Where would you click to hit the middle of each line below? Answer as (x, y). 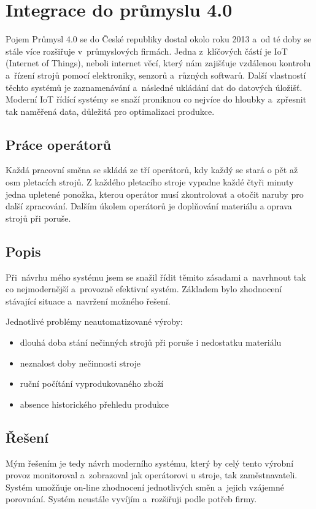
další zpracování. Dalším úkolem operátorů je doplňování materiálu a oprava (149, 206)
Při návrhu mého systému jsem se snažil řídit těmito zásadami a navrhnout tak (156, 277)
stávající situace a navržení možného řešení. (88, 301)
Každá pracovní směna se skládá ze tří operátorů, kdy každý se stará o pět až (152, 170)
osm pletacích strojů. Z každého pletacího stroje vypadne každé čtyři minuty (150, 182)
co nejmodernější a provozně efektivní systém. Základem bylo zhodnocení (144, 289)
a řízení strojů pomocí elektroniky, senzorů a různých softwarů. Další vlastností (156, 75)
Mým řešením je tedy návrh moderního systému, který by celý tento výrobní (150, 463)
